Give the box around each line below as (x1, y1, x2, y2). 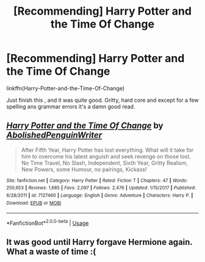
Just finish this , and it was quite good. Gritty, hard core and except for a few (6, 96, 199, 104)
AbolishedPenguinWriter (6, 130, 103, 141)
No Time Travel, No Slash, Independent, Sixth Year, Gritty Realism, (21, 159, 188, 166)
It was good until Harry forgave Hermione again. (6, 237, 193, 247)
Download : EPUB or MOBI (6, 200, 62, 206)
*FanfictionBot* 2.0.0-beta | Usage (6, 218, 89, 227)
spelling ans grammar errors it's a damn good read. (6, 102, 135, 110)
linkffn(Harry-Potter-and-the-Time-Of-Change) (6, 84, 125, 92)
